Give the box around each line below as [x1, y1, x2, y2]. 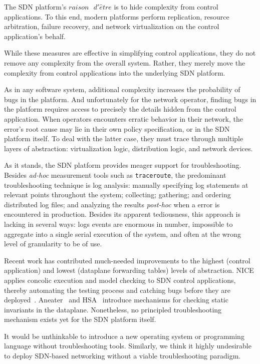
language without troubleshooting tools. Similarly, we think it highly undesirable [4, 340, 251, 351]
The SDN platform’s [4, 2, 67, 12]
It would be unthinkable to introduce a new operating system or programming [4, 330, 244, 341]
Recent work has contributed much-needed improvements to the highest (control [4, 255, 250, 265]
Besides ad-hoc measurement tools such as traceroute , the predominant [4, 169, 226, 180]
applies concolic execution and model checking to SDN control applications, [4, 274, 236, 285]
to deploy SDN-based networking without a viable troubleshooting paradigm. [4, 350, 241, 361]
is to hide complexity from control [114, 2, 218, 12]
